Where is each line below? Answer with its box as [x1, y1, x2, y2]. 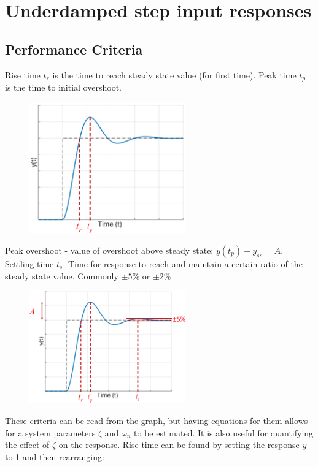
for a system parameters [5, 426, 96, 439]
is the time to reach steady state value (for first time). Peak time [52, 68, 297, 81]
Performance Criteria [5, 39, 143, 58]
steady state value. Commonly [5, 269, 118, 282]
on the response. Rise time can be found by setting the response [58, 438, 300, 451]
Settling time [5, 257, 54, 270]
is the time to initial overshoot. [5, 81, 122, 94]
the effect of [5, 438, 50, 451]
